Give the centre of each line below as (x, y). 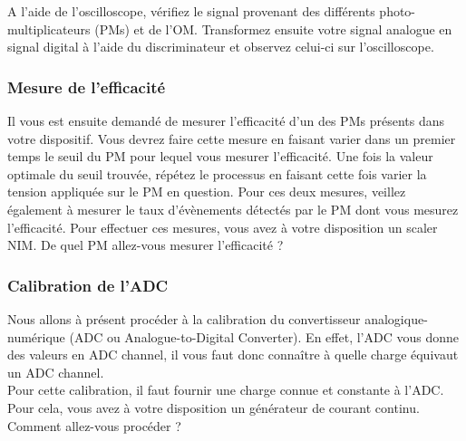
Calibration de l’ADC (88, 285)
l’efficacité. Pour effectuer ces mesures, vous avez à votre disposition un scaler (223, 227)
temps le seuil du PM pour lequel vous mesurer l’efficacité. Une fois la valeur (220, 156)
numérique (36, 336)
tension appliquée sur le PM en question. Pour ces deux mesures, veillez (207, 192)
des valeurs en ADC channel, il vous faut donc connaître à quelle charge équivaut (233, 355)
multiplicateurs (49, 29)
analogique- (396, 318)
